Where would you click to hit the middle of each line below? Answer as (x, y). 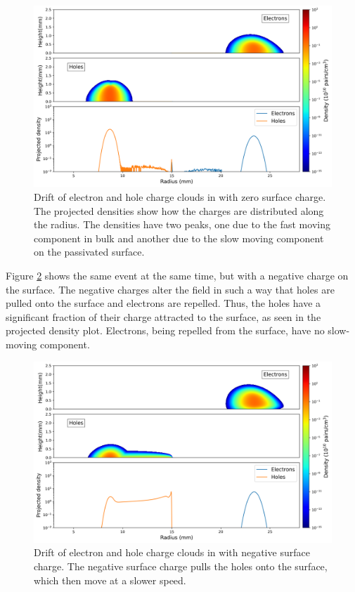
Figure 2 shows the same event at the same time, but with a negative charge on (177, 275)
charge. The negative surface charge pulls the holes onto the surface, (181, 566)
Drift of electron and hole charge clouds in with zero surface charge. (180, 196)
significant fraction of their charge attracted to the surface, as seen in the (163, 316)
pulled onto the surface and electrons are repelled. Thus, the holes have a (163, 303)
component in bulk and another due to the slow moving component (179, 238)
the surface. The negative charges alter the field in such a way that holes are (170, 289)
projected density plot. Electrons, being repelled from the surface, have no (165, 330)
